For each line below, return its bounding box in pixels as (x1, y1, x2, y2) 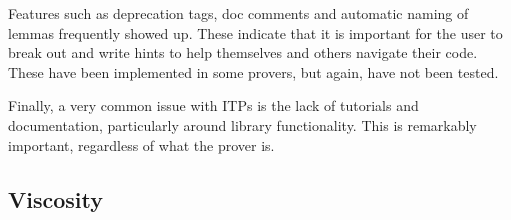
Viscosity (8, 183, 103, 214)
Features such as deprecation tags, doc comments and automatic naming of (8, 3, 469, 23)
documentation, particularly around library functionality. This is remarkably (8, 114, 477, 135)
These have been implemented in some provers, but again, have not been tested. (8, 61, 499, 82)
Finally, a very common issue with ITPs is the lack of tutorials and (8, 95, 419, 116)
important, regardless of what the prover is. (8, 134, 275, 155)
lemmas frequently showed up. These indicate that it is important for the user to (8, 22, 503, 43)
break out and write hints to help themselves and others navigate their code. (8, 42, 478, 63)
